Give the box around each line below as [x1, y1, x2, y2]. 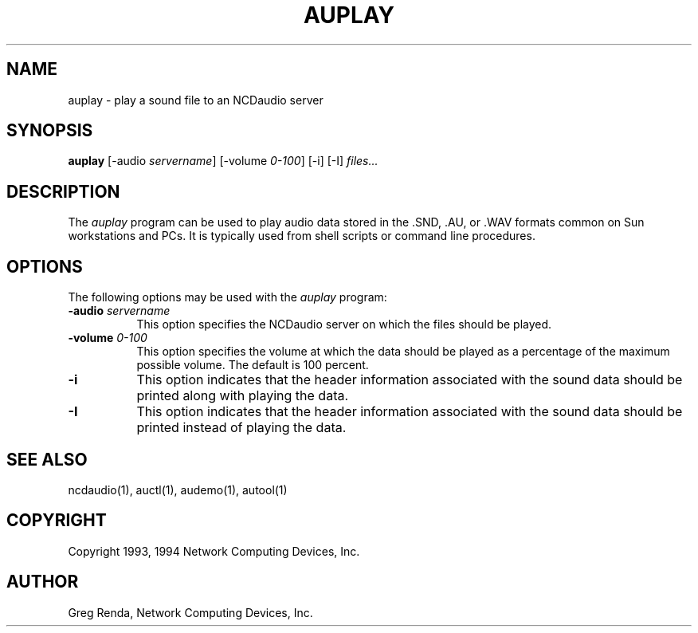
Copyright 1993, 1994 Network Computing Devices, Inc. [68, 544, 360, 558]
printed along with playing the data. [136, 387, 349, 404]
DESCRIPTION [6, 181, 120, 202]
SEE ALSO [6, 449, 88, 470]
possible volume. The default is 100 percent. [136, 358, 369, 372]
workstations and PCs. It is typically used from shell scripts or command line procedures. [68, 229, 535, 243]
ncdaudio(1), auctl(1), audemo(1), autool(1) [68, 482, 288, 497]
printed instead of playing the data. [136, 419, 347, 436]
